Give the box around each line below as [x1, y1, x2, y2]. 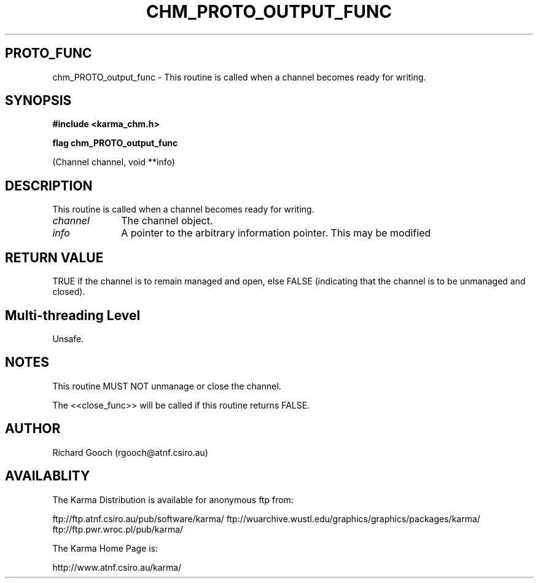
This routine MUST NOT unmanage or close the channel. [52, 380, 281, 391]
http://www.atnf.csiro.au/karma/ [52, 561, 182, 573]
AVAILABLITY [5, 468, 90, 484]
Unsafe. [52, 333, 84, 344]
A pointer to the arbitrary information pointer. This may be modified [121, 227, 431, 240]
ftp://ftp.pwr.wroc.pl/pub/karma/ [52, 523, 184, 534]
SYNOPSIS [5, 93, 72, 109]
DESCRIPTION [5, 178, 93, 194]
